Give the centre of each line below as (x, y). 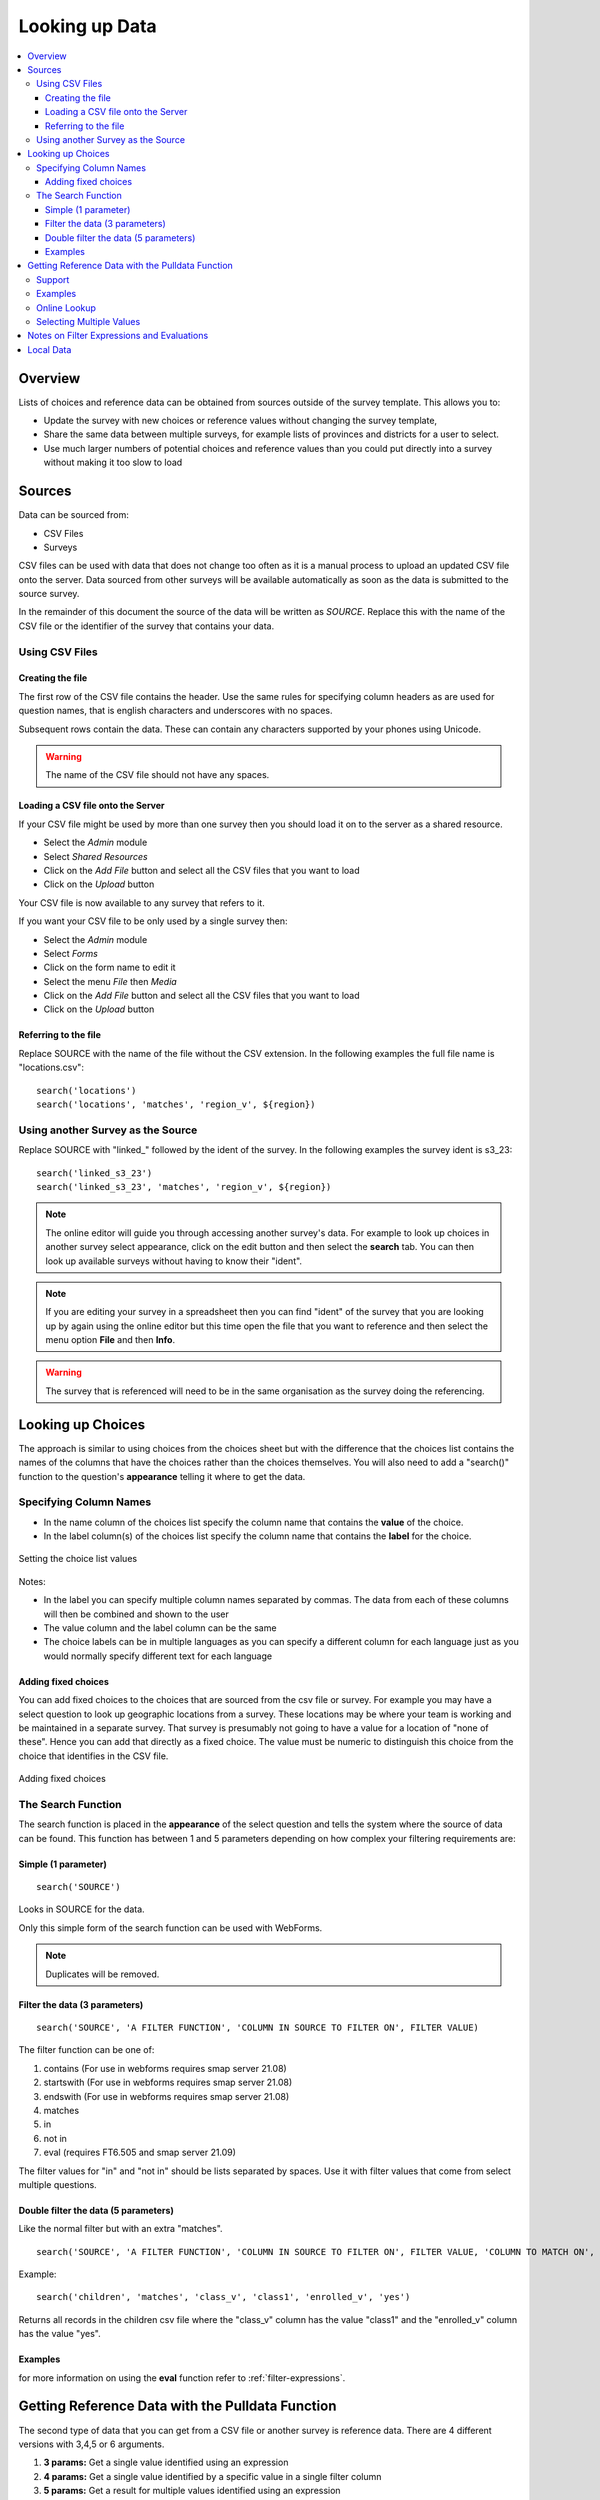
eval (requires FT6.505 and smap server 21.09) (140, 2152)
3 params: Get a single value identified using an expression (166, 2462)
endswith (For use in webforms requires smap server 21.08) (166, 2096)
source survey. (49, 594)
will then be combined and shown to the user (136, 1614)
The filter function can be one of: (86, 2050)
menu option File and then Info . (110, 1340)
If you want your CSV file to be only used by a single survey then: (153, 921)
